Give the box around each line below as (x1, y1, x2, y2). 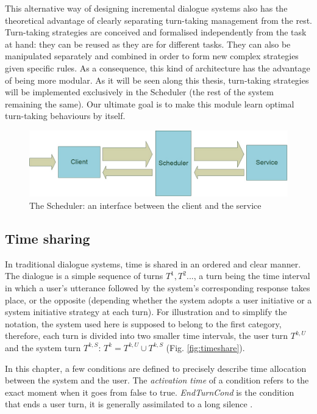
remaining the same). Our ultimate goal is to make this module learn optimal (5, 97, 294, 110)
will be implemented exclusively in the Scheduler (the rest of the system (5, 85, 274, 98)
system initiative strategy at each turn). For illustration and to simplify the (5, 305, 287, 318)
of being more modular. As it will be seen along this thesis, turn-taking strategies (5, 73, 309, 86)
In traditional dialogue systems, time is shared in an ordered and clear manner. (5, 257, 301, 270)
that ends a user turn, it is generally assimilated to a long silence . (5, 398, 253, 410)
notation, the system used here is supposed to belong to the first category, (5, 317, 282, 330)
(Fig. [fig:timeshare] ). (166, 341, 245, 354)
